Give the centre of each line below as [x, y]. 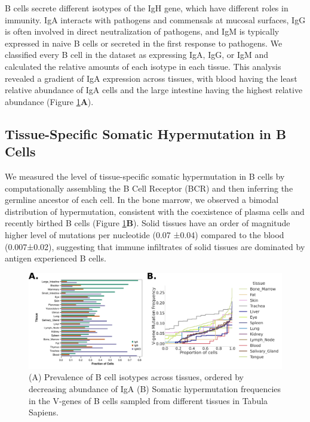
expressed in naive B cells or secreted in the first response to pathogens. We [144, 43]
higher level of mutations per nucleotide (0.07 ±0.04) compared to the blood [145, 234]
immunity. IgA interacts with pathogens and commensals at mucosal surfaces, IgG [155, 19]
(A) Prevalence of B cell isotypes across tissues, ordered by [136, 377]
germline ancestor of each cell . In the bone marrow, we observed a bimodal [142, 200]
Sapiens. [44, 412]
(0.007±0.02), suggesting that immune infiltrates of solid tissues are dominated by [155, 246]
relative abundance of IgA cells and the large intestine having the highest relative [154, 90]
